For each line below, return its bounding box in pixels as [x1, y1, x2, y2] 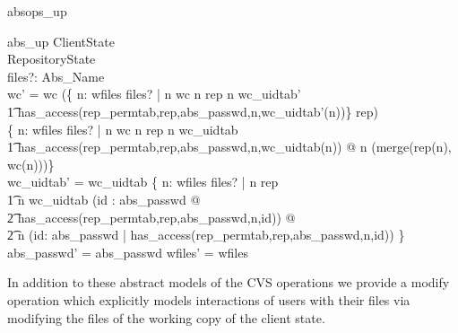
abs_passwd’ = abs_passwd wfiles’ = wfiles [7, 242, 248, 261]
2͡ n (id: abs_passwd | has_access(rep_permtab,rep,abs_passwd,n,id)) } [7, 225, 405, 244]
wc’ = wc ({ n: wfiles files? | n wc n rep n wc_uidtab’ [7, 84, 301, 103]
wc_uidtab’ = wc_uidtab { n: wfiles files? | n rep [7, 172, 279, 191]
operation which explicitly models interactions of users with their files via [7, 290, 410, 309]
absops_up [7, 2, 67, 20]
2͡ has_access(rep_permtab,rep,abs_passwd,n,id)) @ [7, 207, 296, 226]
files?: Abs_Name [7, 66, 105, 85]
